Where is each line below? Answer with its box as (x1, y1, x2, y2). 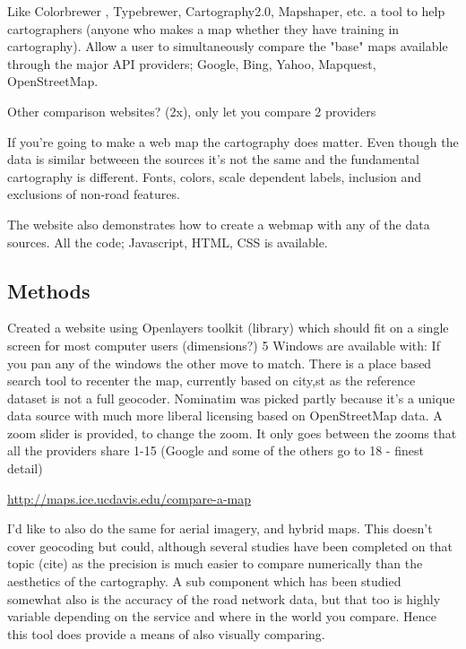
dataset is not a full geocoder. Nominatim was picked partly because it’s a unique (7, 388, 455, 407)
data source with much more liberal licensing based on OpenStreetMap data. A (7, 406, 443, 425)
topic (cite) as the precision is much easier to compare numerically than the (7, 554, 423, 573)
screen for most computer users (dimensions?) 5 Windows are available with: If (7, 335, 440, 354)
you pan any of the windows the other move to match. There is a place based (7, 353, 432, 372)
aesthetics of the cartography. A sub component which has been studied (7, 572, 401, 591)
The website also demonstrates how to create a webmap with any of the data (7, 214, 430, 233)
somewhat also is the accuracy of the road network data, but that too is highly (7, 589, 441, 608)
